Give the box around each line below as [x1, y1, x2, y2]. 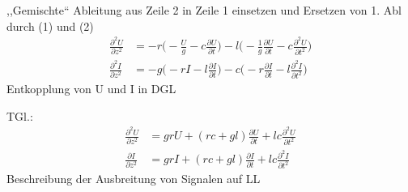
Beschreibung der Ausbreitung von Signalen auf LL [6, 170, 261, 187]
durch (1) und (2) [6, 17, 94, 34]
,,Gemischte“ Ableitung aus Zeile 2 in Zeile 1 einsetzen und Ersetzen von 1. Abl [6, 2, 402, 18]
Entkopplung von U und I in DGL [6, 80, 176, 97]
